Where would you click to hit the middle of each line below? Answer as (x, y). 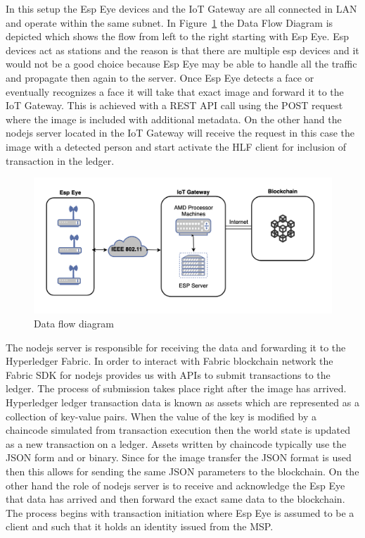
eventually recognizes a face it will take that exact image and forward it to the (175, 91)
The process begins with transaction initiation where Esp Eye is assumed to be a (180, 512)
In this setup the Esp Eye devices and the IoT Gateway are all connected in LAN (181, 8)
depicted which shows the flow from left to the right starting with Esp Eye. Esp (177, 36)
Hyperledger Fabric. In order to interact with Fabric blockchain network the (169, 361)
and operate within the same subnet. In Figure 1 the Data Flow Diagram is (169, 22)
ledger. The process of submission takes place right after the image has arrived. (176, 388)
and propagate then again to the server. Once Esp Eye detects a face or (160, 77)
